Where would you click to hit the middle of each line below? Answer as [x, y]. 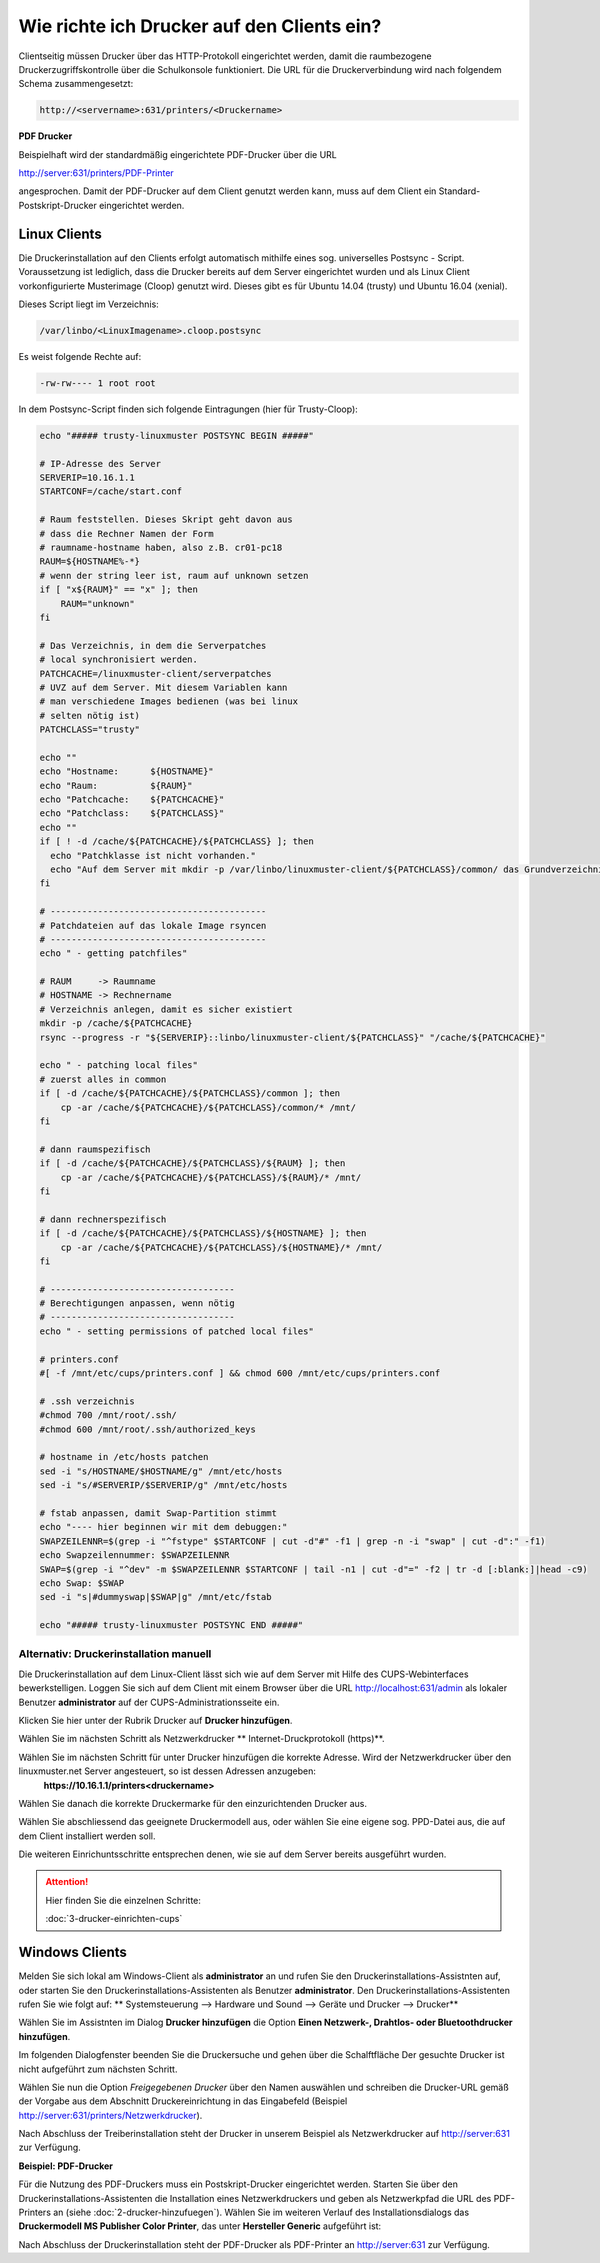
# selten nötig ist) [89, 715]
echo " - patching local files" [119, 1065]
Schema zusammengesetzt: [76, 84]
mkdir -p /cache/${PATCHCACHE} [116, 1023]
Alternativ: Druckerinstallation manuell [115, 1654]
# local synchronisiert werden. [119, 659]
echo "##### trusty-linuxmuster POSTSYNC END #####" [171, 1625]
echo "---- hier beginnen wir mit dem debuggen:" [163, 1527]
